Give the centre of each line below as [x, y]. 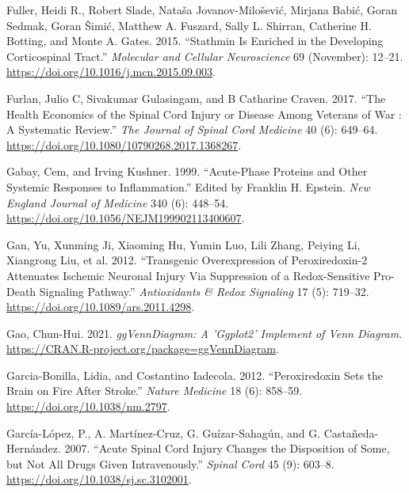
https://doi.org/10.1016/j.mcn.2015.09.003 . [111, 72]
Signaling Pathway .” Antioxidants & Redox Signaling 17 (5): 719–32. [204, 291]
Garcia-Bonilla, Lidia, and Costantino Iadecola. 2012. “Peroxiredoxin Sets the [195, 375]
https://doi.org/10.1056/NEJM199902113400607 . [126, 218]
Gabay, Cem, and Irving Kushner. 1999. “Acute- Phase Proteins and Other [187, 171]
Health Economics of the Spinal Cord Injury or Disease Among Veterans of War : [204, 114]
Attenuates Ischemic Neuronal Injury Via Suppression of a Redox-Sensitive [188, 275]
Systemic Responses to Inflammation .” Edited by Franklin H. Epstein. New [188, 186]
